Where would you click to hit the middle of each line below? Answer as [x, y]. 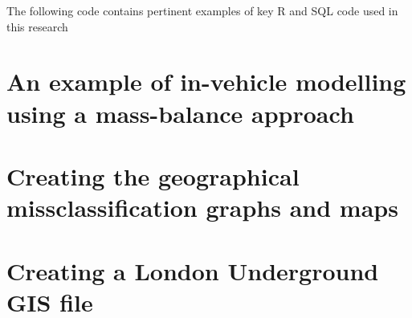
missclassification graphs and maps [202, 208]
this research [37, 26]
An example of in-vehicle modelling [206, 82]
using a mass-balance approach [180, 113]
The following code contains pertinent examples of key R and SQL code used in [202, 10]
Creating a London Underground [193, 270]
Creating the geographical [153, 175]
